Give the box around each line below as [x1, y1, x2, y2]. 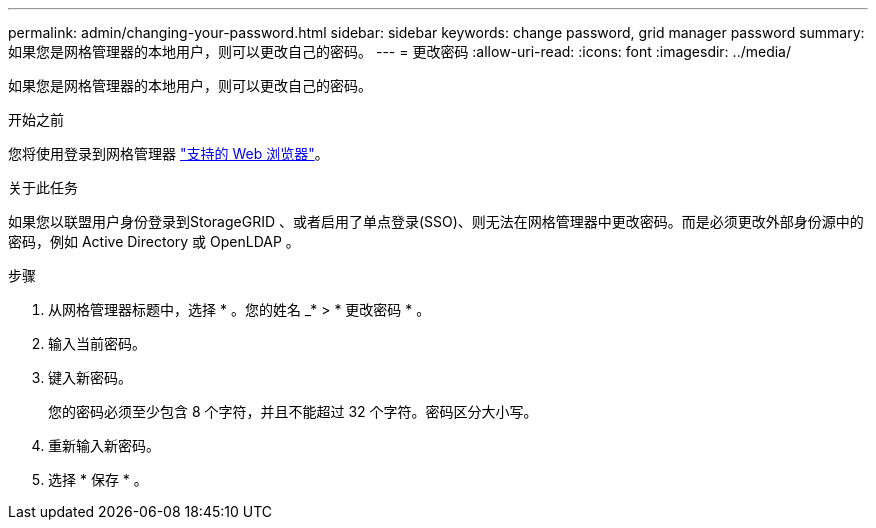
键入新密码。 [48, 369, 132, 386]
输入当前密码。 [48, 335, 146, 352]
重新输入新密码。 [48, 437, 160, 454]
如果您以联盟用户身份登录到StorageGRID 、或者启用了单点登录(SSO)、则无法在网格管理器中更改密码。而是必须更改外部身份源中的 [8, 213, 864, 230]
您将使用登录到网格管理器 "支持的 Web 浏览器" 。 [8, 145, 329, 162]
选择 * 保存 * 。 [48, 471, 148, 488]
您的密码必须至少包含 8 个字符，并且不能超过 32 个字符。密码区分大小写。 [48, 403, 538, 420]
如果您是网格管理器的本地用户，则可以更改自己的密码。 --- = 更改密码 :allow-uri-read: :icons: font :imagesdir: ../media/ [8, 43, 792, 60]
